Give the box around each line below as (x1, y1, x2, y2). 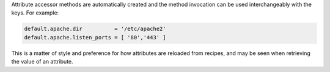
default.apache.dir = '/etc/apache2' (24, 25, 166, 33)
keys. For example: (11, 9, 59, 16)
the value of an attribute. (11, 58, 73, 65)
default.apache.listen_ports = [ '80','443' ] (24, 34, 166, 41)
